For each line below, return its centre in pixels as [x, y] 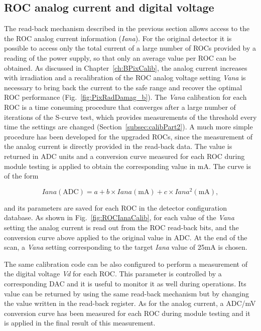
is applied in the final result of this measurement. [80, 323]
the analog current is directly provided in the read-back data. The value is [118, 146]
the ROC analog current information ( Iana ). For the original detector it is [118, 38]
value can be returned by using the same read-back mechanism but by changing [126, 293]
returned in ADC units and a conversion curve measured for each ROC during [124, 156]
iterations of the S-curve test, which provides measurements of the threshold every [130, 117]
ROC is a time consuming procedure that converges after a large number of [120, 107]
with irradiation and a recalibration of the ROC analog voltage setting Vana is [125, 77]
